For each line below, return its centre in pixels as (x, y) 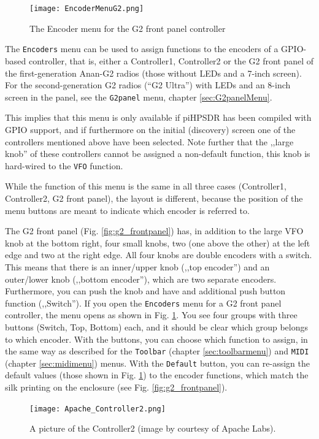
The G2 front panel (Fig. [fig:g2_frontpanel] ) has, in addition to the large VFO (154, 231)
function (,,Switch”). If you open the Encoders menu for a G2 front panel (143, 303)
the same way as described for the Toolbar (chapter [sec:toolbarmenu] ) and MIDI (157, 351)
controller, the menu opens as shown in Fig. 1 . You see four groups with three (151, 315)
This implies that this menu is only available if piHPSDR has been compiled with (158, 117)
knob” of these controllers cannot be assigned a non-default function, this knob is (158, 154)
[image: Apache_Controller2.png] (98, 409)
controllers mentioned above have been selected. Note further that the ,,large (149, 141)
